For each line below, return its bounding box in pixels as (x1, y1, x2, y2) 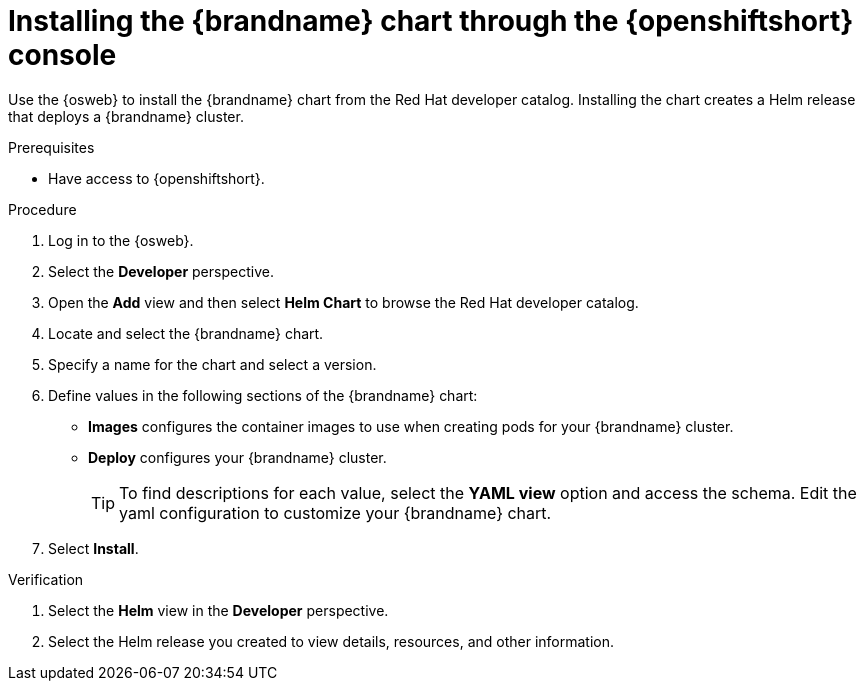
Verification (8, 570, 84, 588)
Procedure (8, 200, 77, 218)
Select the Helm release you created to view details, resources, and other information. (48, 632, 615, 650)
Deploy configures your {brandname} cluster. (88, 448, 387, 466)
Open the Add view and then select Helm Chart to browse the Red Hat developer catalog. (48, 293, 639, 311)
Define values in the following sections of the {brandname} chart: (48, 386, 478, 404)
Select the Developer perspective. (48, 262, 274, 280)
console (8, 38, 117, 72)
